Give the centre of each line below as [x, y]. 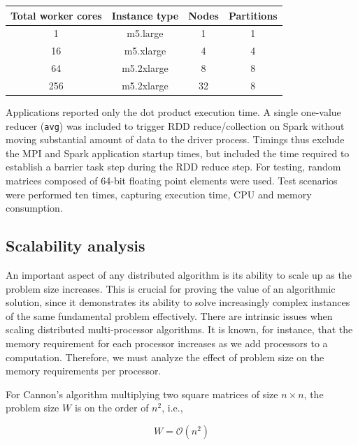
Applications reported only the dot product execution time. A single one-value [173, 111]
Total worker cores [56, 15]
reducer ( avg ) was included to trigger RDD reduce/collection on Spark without [175, 125]
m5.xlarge [145, 51]
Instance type [145, 15]
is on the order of [112, 408]
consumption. [34, 208]
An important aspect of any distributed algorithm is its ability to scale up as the [179, 274]
